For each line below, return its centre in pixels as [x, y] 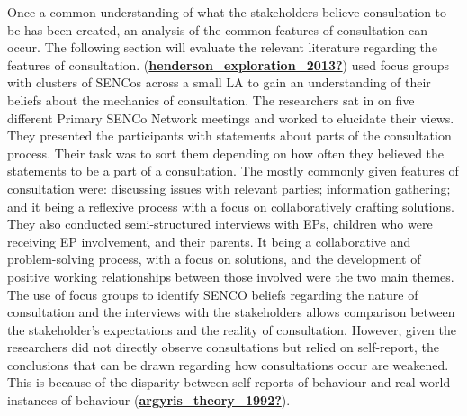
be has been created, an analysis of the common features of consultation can [218, 29]
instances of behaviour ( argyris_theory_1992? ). [149, 400]
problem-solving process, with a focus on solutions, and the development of [214, 259]
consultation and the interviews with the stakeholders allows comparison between [231, 312]
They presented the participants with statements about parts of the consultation [229, 136]
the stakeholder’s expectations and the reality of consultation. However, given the [232, 329]
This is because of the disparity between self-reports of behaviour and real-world [229, 382]
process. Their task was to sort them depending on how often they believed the [226, 153]
